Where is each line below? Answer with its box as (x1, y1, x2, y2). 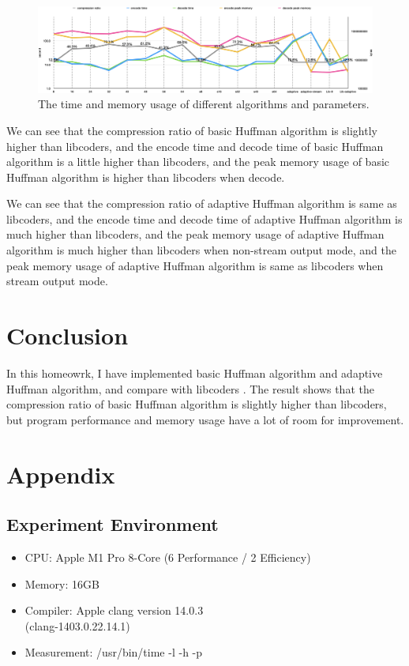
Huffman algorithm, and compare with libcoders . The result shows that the (6, 380, 374, 397)
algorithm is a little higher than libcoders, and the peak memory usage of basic (6, 153, 390, 170)
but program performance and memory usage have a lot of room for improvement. (6, 411, 404, 427)
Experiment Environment (6, 512, 219, 536)
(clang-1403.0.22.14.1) (24, 617, 130, 634)
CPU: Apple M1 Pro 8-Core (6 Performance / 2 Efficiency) (24, 548, 311, 565)
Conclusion (6, 319, 129, 352)
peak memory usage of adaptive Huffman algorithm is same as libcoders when (6, 257, 384, 273)
